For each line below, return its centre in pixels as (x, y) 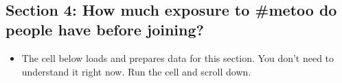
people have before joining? (105, 30)
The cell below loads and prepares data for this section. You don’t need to (178, 58)
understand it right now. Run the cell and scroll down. (136, 71)
